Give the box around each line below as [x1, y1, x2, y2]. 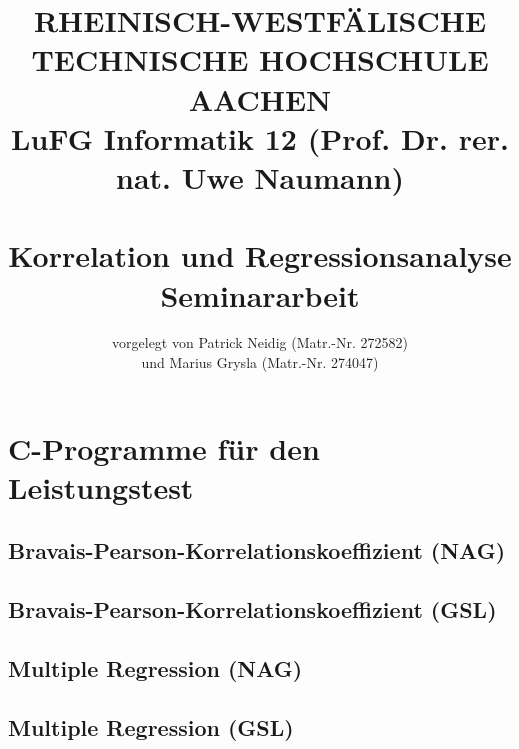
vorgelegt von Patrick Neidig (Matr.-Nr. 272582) [112, 332, 408, 353]
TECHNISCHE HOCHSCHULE [31, 39, 489, 80]
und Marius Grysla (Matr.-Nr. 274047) [141, 352, 379, 373]
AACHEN [188, 78, 332, 119]
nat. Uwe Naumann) [116, 156, 404, 197]
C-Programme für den [8, 427, 320, 468]
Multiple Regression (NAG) [8, 652, 303, 683]
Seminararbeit [160, 274, 360, 315]
